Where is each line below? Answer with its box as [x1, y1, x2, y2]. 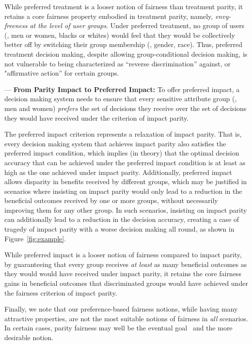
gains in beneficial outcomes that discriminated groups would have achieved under [4, 278, 248, 288]
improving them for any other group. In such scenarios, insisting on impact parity [4, 204, 247, 215]
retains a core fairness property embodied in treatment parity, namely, [4, 11, 213, 21]
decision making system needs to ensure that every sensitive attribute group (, [4, 94, 237, 104]
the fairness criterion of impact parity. [4, 287, 117, 297]
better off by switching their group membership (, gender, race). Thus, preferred [4, 39, 242, 49]
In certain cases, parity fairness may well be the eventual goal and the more [4, 323, 233, 333]
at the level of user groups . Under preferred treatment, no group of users [30, 20, 245, 31]
